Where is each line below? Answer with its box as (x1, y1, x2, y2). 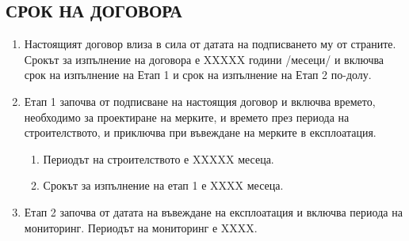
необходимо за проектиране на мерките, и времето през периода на (24, 108, 350, 125)
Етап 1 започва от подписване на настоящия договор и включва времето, (24, 92, 376, 109)
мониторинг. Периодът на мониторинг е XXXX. (24, 219, 258, 235)
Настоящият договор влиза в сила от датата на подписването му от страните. (24, 36, 396, 52)
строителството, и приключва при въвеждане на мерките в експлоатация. (24, 124, 377, 141)
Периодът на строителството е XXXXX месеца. (43, 150, 274, 167)
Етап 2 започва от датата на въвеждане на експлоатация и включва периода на (24, 203, 403, 220)
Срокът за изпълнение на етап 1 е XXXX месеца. (43, 177, 284, 194)
